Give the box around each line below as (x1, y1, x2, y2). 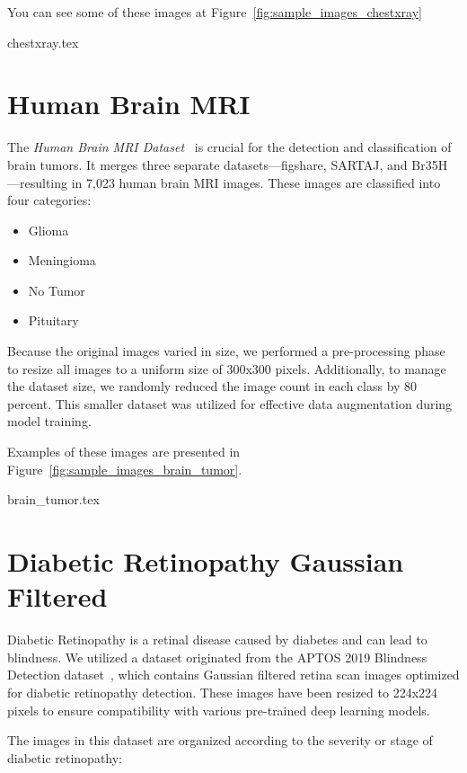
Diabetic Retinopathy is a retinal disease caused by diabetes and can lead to (7, 630, 427, 649)
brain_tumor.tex (7, 490, 100, 509)
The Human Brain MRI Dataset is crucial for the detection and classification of (7, 138, 452, 156)
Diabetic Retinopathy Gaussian (7, 543, 404, 579)
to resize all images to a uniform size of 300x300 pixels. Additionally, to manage (7, 359, 446, 378)
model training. (7, 412, 92, 431)
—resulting (7, 173, 68, 191)
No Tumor (28, 280, 85, 299)
